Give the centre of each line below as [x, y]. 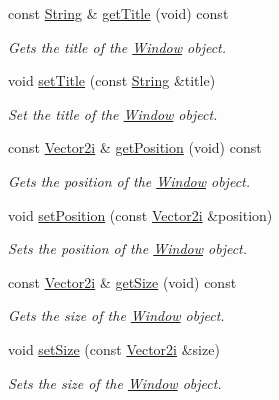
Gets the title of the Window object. [117, 46]
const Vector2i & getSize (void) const [122, 281]
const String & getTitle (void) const [118, 13]
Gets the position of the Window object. [129, 180]
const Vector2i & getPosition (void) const [135, 147]
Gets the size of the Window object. [116, 315]
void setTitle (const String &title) [112, 80]
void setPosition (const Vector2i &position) [140, 214]
